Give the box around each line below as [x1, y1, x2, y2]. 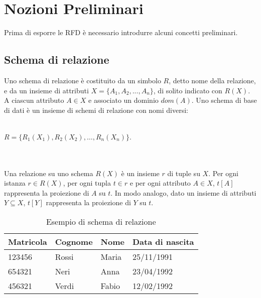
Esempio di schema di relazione [46, 216, 156, 228]
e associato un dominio [88, 95, 159, 105]
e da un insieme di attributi [4, 85, 89, 95]
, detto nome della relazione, [169, 75, 256, 85]
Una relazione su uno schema [4, 168, 93, 178]
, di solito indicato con [153, 85, 222, 95]
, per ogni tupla [63, 178, 111, 188]
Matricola [8, 236, 47, 248]
